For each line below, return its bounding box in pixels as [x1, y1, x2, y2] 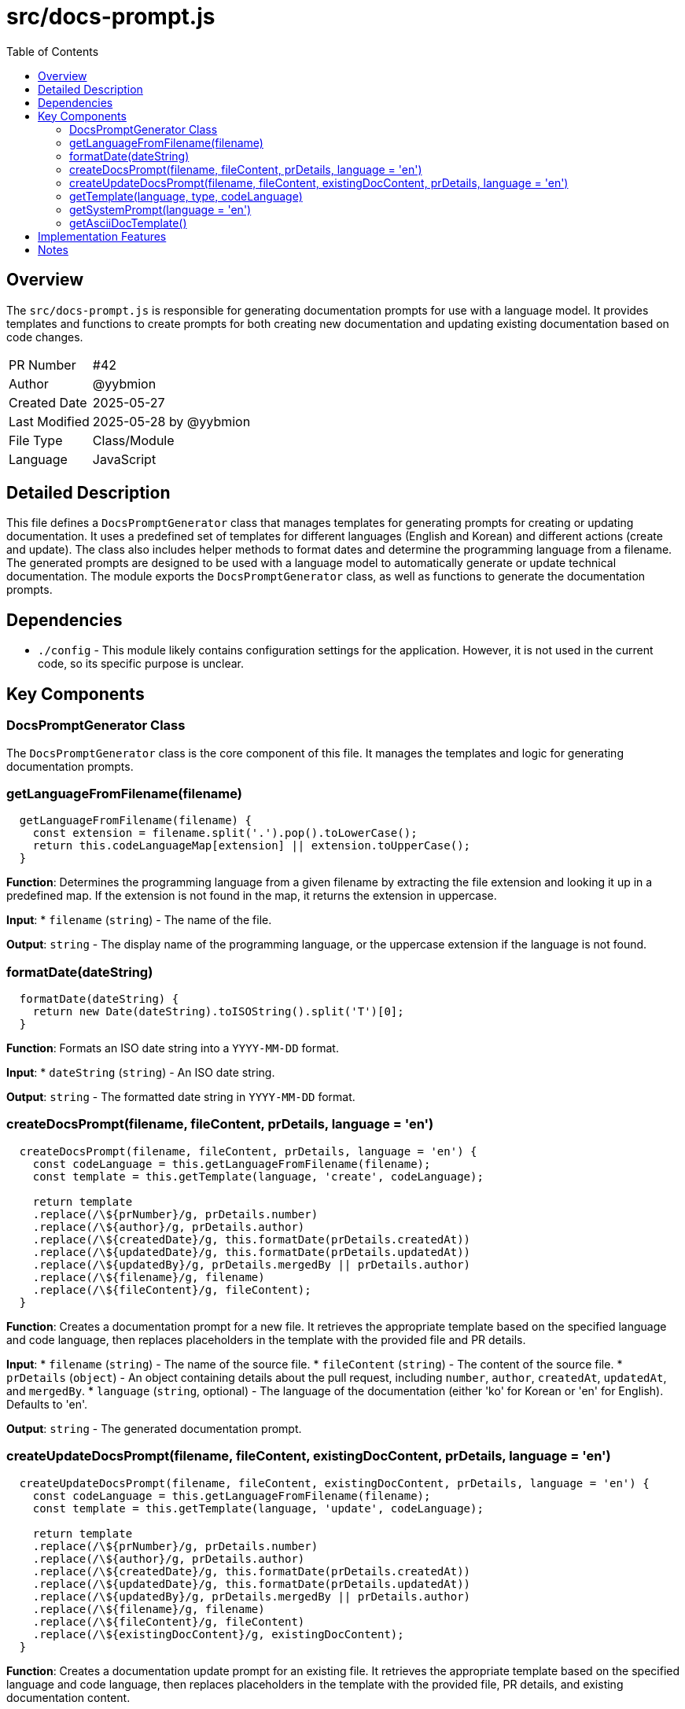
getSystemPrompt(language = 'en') [69, 202, 252, 216]
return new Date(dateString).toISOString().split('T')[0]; [32, 1005, 404, 1018]
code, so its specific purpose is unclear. [38, 657, 245, 671]
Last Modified [9, 413, 90, 429]
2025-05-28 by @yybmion [92, 413, 251, 429]
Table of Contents [6, 44, 99, 58]
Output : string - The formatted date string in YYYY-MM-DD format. [6, 1090, 355, 1103]
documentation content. [6, 1690, 131, 1704]
